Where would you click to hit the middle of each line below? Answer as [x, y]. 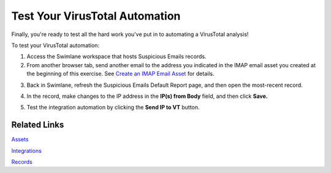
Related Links [38, 125]
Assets [20, 139]
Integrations [27, 150]
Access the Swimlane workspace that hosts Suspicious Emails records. [116, 57]
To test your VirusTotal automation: [55, 45]
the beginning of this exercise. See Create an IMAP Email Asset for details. [120, 74]
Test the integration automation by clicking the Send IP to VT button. [113, 108]
